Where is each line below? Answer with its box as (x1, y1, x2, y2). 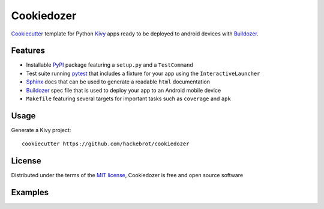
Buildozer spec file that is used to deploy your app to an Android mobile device (26, 86, 221, 94)
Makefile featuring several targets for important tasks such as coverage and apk (26, 95, 231, 102)
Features (11, 46, 45, 56)
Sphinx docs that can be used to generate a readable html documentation (26, 78, 210, 85)
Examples (11, 187, 49, 198)
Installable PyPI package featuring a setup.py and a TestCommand (26, 61, 193, 68)
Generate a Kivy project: (11, 126, 71, 133)
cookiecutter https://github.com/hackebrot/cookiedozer (22, 141, 190, 147)
